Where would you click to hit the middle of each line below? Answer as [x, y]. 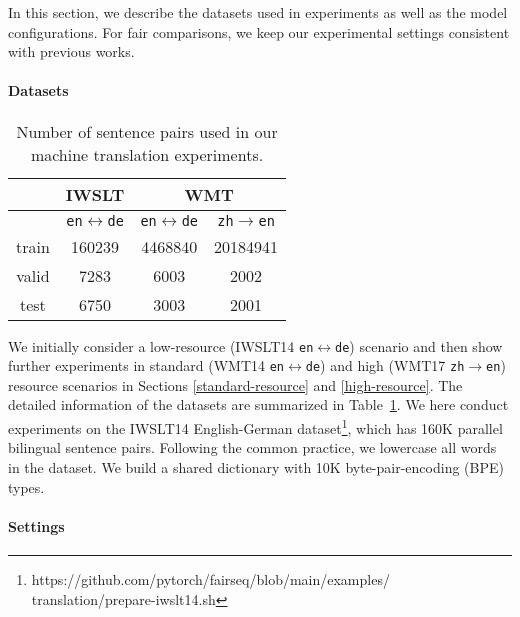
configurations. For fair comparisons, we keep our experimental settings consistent [259, 31]
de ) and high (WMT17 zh [385, 365]
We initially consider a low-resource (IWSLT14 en [161, 345]
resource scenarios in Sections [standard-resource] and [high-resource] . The [235, 384]
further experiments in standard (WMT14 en [146, 365]
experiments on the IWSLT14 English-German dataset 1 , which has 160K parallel [255, 426]
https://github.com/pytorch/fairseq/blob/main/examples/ [210, 578]
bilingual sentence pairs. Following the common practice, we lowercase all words [252, 447]
